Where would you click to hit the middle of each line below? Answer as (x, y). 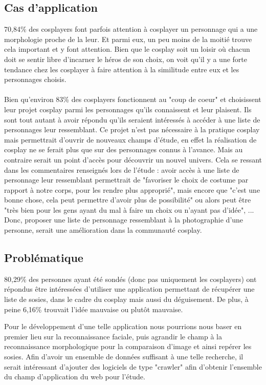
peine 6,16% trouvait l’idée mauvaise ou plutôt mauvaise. (94, 309)
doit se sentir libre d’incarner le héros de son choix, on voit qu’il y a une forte (126, 59)
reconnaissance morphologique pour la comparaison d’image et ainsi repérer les (128, 346)
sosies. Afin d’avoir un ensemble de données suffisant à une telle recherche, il (124, 357)
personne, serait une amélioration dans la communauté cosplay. (103, 230)
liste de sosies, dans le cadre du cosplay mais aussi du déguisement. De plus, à (126, 299)
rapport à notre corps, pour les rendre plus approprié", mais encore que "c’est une (132, 189)
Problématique (44, 258)
